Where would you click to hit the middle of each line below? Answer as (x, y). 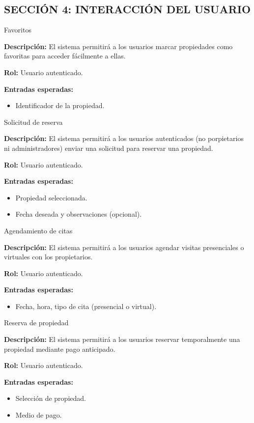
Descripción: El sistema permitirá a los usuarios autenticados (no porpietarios (124, 138)
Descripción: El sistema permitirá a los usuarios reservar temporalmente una (122, 339)
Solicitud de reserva (33, 122)
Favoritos (18, 30)
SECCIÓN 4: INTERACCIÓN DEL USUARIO (127, 9)
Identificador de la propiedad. (60, 105)
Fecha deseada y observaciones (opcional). (79, 214)
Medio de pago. (39, 415)
